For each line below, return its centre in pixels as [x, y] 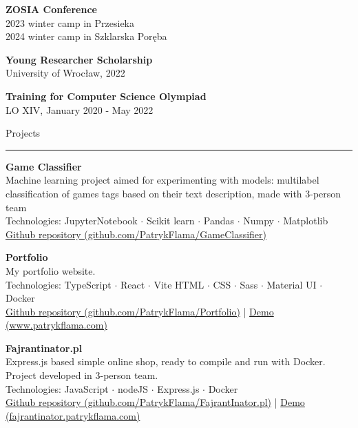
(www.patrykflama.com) [56, 325]
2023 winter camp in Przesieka [70, 22]
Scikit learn [170, 221]
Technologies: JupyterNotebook [72, 221]
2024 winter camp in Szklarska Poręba [86, 36]
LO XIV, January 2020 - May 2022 [80, 109]
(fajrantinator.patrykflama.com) [73, 415]
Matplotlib [306, 221]
